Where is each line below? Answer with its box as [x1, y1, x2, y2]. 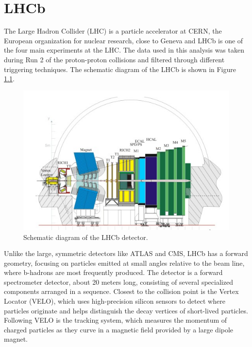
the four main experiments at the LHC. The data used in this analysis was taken [4, 45, 244, 55]
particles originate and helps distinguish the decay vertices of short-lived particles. [4, 305, 248, 315]
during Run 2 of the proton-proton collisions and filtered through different [4, 54, 225, 64]
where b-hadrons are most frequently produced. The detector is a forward [4, 267, 223, 277]
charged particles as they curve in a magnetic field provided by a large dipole [4, 324, 234, 334]
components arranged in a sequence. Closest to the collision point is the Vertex [4, 286, 239, 296]
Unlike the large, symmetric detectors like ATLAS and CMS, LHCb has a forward [4, 248, 248, 258]
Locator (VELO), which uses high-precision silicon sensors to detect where [4, 296, 225, 306]
